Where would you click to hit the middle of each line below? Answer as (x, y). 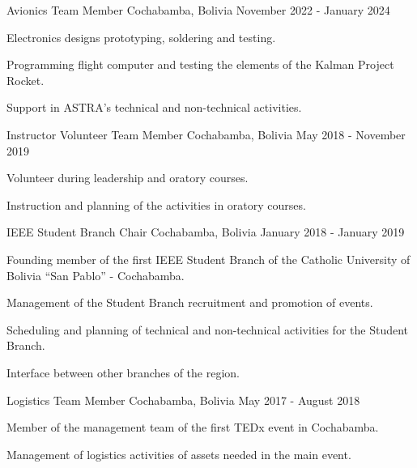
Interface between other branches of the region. (123, 372)
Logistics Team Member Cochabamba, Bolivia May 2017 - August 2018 (183, 400)
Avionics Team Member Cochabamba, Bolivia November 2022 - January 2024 (198, 10)
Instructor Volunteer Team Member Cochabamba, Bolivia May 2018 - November (206, 134)
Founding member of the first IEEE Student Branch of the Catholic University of (208, 259)
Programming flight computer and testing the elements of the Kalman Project (200, 64)
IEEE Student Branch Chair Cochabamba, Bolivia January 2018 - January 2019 (206, 232)
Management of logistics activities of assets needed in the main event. (179, 454)
